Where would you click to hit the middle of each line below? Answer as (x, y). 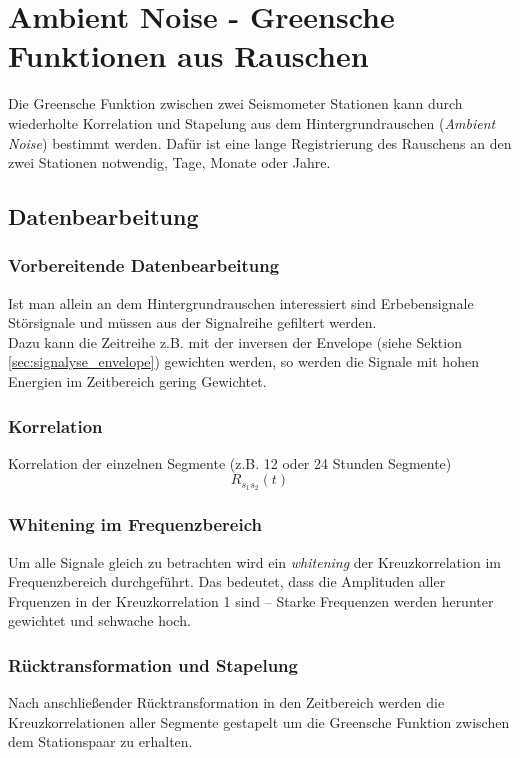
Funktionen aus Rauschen (188, 55)
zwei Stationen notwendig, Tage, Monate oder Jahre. (169, 162)
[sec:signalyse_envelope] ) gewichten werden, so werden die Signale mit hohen (243, 361)
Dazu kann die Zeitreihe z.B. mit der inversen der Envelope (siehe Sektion (235, 341)
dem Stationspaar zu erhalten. (100, 741)
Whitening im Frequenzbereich (135, 524)
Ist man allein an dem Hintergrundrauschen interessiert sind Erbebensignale (241, 302)
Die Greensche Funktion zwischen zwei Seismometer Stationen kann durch (235, 103)
